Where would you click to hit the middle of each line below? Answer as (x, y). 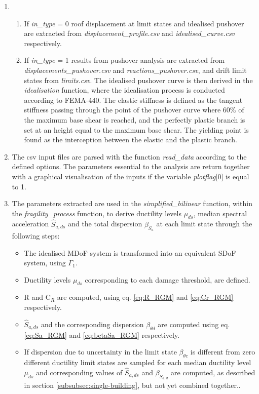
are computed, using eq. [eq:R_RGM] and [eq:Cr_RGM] (145, 297)
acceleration (30, 224)
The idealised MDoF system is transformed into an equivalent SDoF (130, 252)
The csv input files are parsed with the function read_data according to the (129, 156)
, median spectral (220, 213)
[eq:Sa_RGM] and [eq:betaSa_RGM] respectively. (102, 334)
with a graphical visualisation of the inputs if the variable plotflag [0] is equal (131, 176)
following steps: (36, 235)
